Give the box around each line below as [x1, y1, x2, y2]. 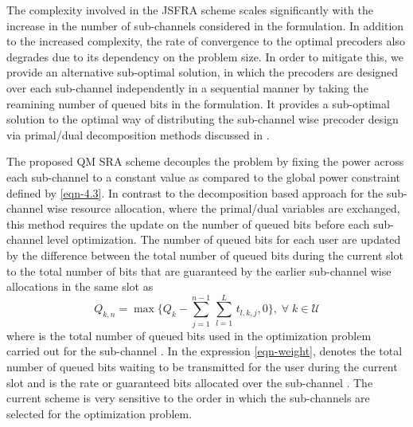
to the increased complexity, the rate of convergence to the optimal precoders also [6, 33, 405, 49]
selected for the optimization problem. [6, 405, 193, 421]
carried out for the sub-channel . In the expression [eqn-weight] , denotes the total [6, 343, 403, 359]
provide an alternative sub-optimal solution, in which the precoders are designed [6, 64, 399, 80]
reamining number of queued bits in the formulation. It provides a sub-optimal [6, 95, 390, 112]
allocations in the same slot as [6, 278, 154, 295]
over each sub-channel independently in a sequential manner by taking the [6, 79, 368, 96]
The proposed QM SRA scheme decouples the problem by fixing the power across [6, 153, 404, 170]
